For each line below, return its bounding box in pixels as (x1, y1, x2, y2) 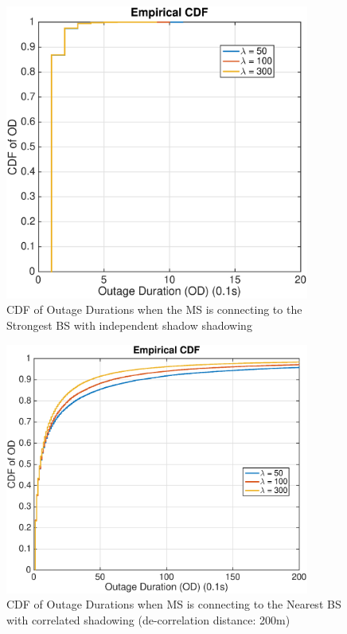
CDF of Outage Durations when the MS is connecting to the (6, 301, 302, 318)
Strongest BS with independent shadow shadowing (6, 317, 252, 334)
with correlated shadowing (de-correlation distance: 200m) (6, 611, 290, 628)
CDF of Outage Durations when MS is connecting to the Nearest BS (6, 596, 341, 612)
